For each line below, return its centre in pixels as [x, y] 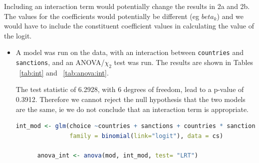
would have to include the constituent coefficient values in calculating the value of [129, 26]
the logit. [18, 35]
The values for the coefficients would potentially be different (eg [102, 16]
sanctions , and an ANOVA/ [60, 62]
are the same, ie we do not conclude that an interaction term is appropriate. [132, 109]
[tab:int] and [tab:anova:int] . [64, 72]
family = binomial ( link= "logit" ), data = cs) [146, 136]
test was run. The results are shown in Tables [184, 62]
